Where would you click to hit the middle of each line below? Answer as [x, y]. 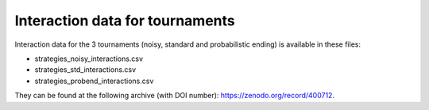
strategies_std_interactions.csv [85, 70]
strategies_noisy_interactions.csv [89, 59]
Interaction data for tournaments [125, 21]
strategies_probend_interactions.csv [94, 81]
